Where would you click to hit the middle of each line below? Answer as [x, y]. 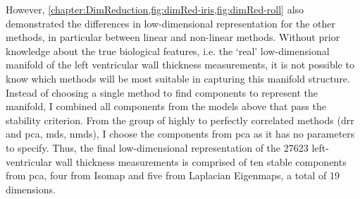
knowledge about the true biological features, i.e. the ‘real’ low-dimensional [168, 50]
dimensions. [31, 189]
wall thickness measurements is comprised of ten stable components [201, 161]
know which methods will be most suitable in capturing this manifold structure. [178, 78]
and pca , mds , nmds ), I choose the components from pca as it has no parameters [180, 134]
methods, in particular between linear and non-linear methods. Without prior [173, 37]
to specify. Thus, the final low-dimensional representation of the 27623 [157, 147]
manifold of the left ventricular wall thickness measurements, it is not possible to [180, 65]
